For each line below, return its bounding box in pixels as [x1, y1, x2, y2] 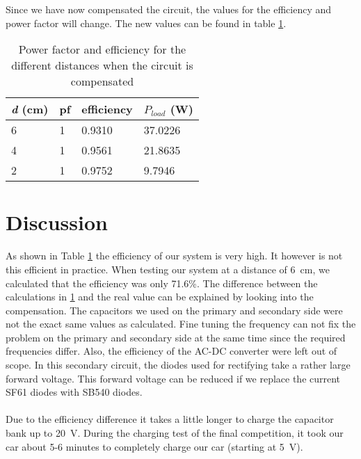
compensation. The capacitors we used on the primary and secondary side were [6, 303, 343, 317]
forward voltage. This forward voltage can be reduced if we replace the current [6, 371, 341, 385]
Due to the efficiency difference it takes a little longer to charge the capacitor [6, 412, 334, 426]
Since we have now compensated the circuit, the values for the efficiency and [6, 2, 332, 16]
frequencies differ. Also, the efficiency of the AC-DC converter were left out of [6, 344, 337, 358]
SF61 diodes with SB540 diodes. [6, 385, 143, 399]
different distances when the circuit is [11, 57, 193, 74]
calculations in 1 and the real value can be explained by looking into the [6, 289, 314, 304]
